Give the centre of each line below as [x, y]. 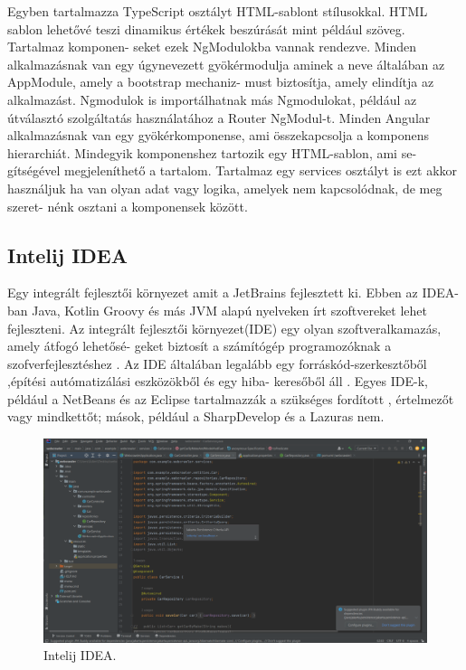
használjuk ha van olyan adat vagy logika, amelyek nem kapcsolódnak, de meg [225, 188]
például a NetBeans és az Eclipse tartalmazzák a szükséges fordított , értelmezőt [231, 398]
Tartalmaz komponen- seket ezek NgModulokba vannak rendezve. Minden [212, 47]
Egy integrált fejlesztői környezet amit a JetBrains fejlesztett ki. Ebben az [213, 293]
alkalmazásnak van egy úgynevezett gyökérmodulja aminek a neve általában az [226, 64]
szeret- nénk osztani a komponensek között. [128, 206]
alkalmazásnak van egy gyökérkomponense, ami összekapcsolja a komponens [218, 135]
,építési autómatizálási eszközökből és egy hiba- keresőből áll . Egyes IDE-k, [218, 381]
